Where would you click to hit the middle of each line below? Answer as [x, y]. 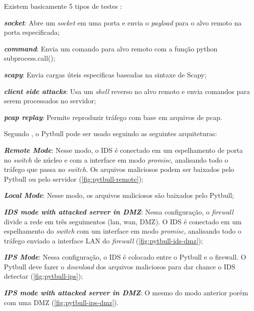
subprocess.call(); [30, 58]
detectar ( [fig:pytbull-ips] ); [44, 276]
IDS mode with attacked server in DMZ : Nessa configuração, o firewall [119, 211]
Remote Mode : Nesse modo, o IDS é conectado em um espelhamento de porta [124, 150]
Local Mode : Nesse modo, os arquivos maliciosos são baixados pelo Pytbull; [119, 195]
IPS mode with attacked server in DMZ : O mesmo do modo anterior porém [126, 293]
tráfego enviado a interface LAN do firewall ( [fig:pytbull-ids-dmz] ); [104, 240]
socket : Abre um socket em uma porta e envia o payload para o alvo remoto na [123, 22]
